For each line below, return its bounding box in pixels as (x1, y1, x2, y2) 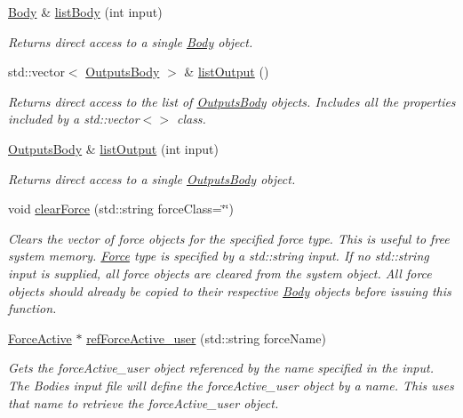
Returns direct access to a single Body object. (8, 32, 253, 51)
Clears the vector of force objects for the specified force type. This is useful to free (8, 229, 450, 247)
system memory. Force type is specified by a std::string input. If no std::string (8, 246, 429, 265)
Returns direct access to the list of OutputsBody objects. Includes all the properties (8, 92, 456, 110)
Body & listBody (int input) (8, 3, 163, 20)
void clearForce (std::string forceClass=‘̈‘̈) (8, 199, 234, 218)
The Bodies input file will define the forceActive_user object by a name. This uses (8, 375, 454, 394)
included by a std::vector (8, 109, 140, 128)
